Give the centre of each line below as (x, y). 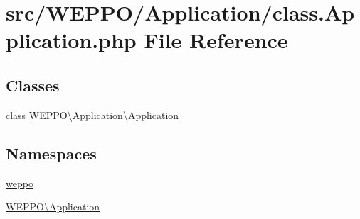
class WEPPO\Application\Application (92, 114)
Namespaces (51, 153)
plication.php (71, 40)
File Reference (216, 40)
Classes (33, 85)
